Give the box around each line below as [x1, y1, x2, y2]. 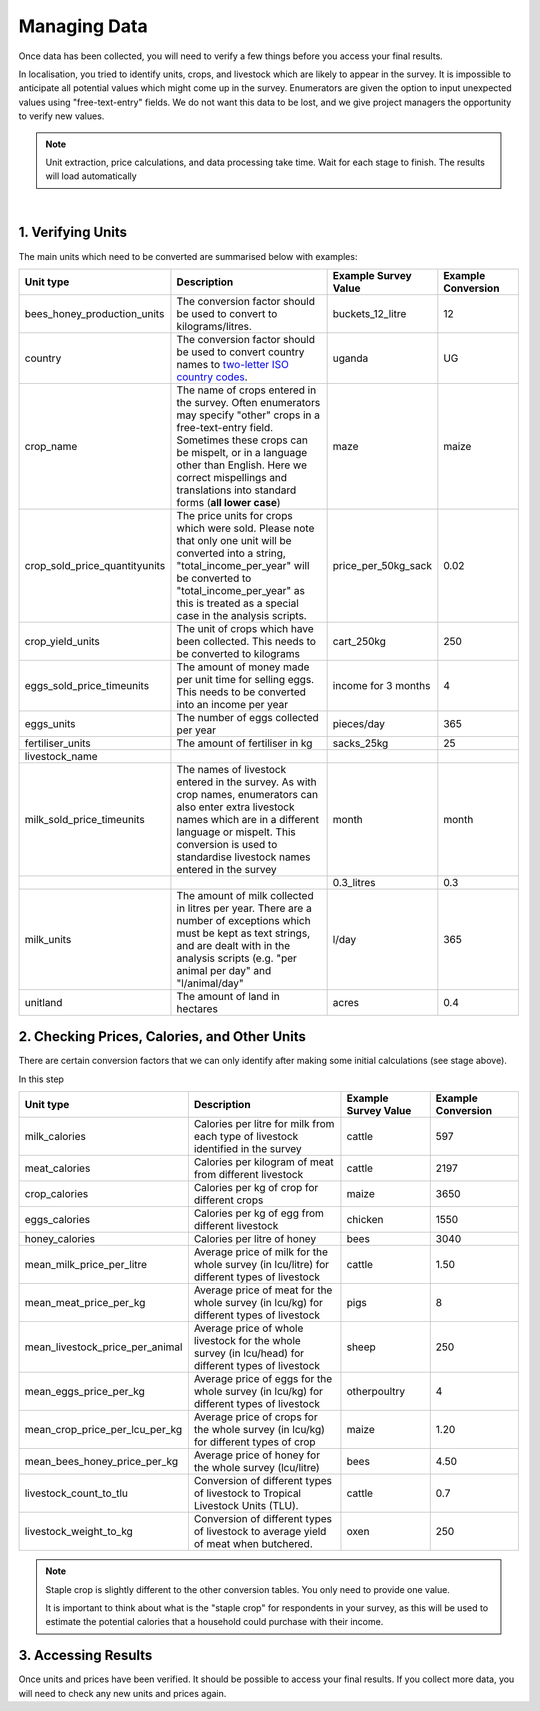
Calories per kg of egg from [193, 1206, 325, 1220]
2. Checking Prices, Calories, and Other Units [18, 1028, 307, 1045]
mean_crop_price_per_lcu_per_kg [24, 1423, 183, 1437]
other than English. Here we [176, 458, 307, 472]
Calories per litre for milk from [193, 1117, 335, 1131]
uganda [332, 351, 369, 365]
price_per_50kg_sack [332, 558, 432, 572]
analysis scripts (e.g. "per [176, 951, 297, 965]
